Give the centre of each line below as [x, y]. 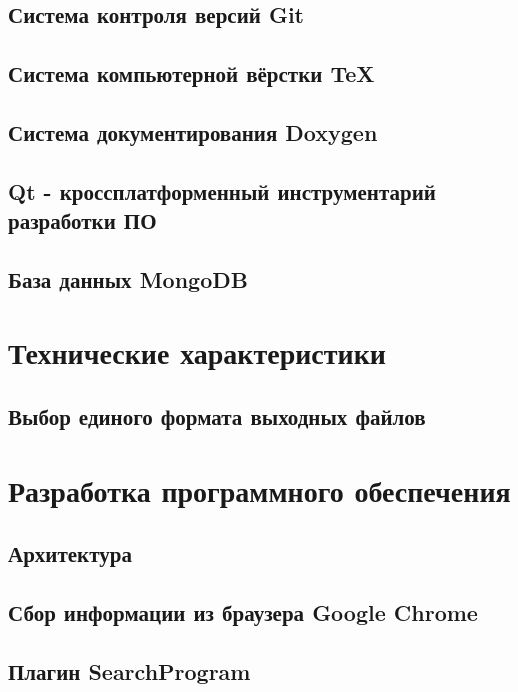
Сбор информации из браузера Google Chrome [243, 612]
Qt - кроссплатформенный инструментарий [222, 190]
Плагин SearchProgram [129, 670]
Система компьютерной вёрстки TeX [191, 73]
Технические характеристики [197, 352]
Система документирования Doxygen [193, 131]
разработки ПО [82, 220]
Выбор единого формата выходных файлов [217, 416]
